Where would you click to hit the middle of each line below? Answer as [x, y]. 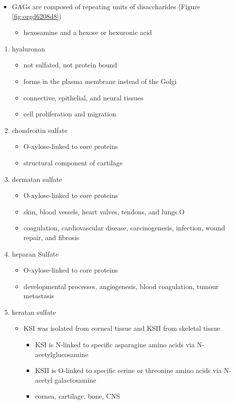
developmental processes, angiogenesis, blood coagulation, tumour [121, 286]
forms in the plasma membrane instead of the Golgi [100, 81]
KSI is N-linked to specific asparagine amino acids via [115, 345]
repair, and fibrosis [51, 237]
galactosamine [75, 380]
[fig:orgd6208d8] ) [37, 16]
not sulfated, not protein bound [70, 65]
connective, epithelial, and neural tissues [83, 97]
